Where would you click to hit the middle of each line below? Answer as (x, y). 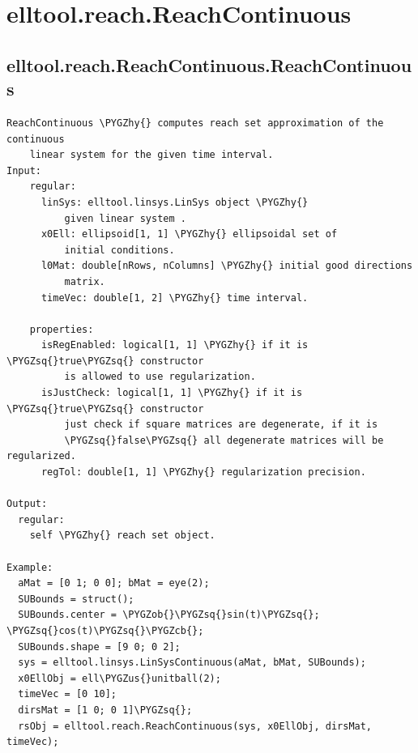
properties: (62, 329)
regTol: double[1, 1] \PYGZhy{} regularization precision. (203, 472)
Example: (30, 567)
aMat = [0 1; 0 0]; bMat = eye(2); (114, 583)
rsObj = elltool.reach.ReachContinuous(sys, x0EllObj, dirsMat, (195, 726)
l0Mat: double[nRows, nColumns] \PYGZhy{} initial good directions (227, 266)
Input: (24, 170)
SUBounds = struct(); (76, 599)
